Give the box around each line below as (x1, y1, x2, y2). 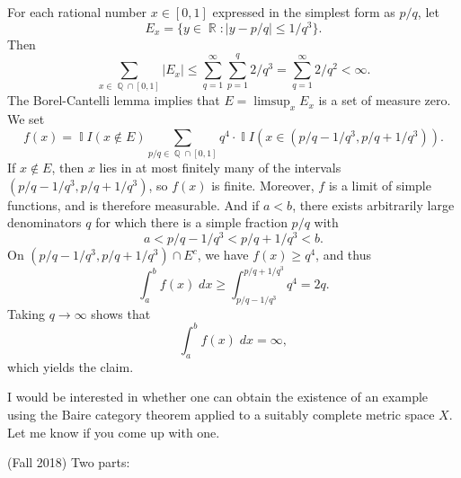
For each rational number (7, 3, 147, 21)
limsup (253, 95, 290, 109)
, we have (197, 245, 249, 264)
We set (7, 110, 45, 128)
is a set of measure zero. (318, 91, 451, 110)
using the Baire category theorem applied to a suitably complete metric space (7, 404, 435, 423)
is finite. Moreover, (211, 175, 315, 194)
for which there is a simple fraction (95, 213, 288, 232)
